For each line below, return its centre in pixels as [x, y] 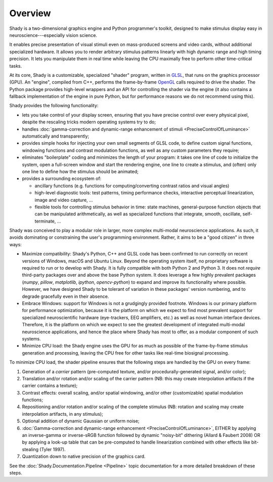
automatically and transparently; [56, 136]
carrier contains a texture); [50, 386]
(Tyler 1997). [53, 449]
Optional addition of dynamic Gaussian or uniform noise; [81, 421]
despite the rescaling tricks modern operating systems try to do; [89, 122]
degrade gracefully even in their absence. [65, 296]
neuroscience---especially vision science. [53, 35]
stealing [30, 449]
